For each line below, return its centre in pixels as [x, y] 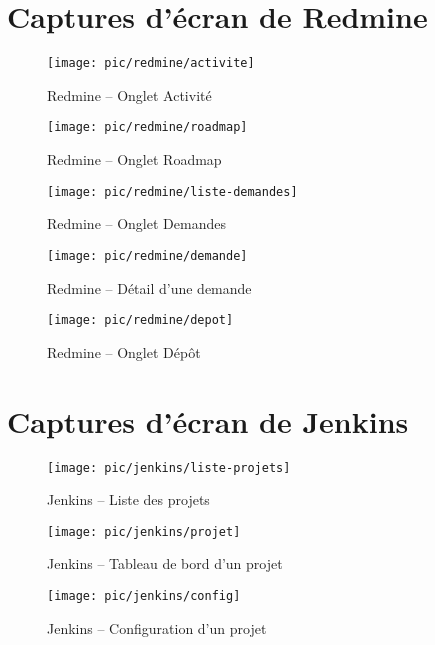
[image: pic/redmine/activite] [151, 63]
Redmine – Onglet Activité [129, 94]
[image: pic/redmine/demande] [147, 255]
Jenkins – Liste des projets [128, 499]
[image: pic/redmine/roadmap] [147, 127]
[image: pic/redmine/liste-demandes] [172, 191]
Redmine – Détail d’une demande [149, 287]
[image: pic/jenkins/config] [144, 596]
